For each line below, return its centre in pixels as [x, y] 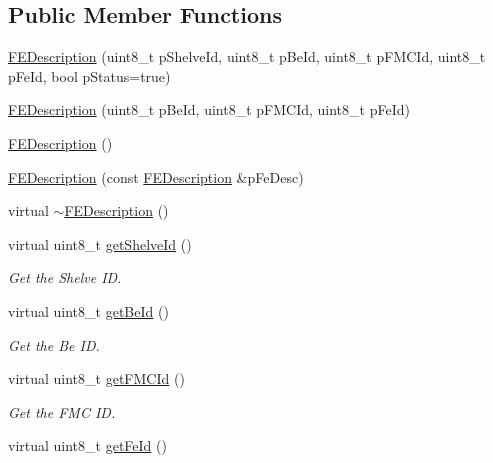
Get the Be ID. [54, 344]
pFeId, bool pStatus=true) [89, 75]
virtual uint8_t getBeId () [88, 310]
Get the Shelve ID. [65, 277]
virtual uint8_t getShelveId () [100, 243]
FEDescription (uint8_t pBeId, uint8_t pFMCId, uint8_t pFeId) [209, 109]
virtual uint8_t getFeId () [87, 445]
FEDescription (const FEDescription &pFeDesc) [156, 176]
